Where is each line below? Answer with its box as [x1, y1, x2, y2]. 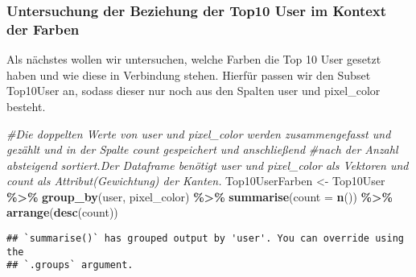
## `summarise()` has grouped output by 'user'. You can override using [6, 233, 404, 245]
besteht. [6, 97, 46, 114]
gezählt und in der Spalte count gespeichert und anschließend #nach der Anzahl [6, 141, 398, 158]
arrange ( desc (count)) [6, 204, 118, 221]
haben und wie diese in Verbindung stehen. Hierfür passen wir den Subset [6, 66, 371, 83]
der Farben [6, 19, 80, 39]
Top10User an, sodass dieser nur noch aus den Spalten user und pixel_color [6, 82, 381, 99]
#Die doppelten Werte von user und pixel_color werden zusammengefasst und [6, 125, 391, 142]
